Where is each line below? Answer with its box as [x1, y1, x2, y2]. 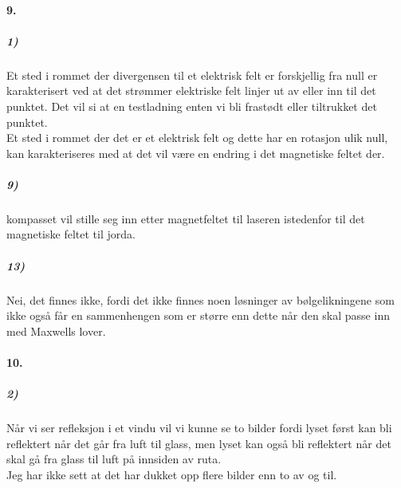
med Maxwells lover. [6, 322, 106, 339]
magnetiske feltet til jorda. [6, 226, 136, 242]
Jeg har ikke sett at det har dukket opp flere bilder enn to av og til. [6, 466, 337, 482]
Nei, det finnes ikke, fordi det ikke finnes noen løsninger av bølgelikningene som [6, 291, 395, 308]
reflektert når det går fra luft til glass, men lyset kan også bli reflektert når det [6, 435, 391, 451]
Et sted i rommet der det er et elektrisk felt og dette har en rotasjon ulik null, [6, 129, 388, 146]
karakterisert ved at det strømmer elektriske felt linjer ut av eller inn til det [6, 82, 376, 99]
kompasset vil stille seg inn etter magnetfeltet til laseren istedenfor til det [6, 210, 365, 226]
